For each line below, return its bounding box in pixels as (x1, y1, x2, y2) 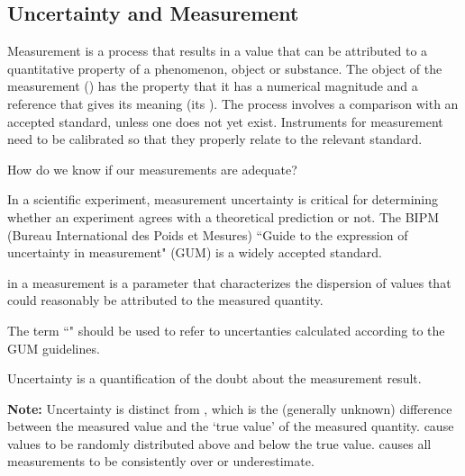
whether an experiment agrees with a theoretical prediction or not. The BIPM (7, 207, 440, 226)
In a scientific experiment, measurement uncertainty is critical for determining (7, 190, 439, 209)
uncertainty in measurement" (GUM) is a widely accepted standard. (7, 243, 382, 262)
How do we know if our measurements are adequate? (7, 159, 297, 178)
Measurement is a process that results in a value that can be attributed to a (7, 41, 428, 60)
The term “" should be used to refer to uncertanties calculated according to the (7, 320, 445, 339)
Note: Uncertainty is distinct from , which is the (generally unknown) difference (7, 399, 452, 418)
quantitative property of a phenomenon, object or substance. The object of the (7, 58, 442, 77)
